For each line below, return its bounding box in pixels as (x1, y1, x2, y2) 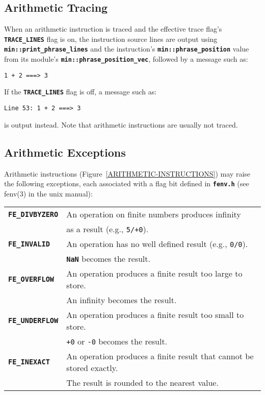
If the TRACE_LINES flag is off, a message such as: (4, 86, 157, 97)
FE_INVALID (8, 239, 50, 248)
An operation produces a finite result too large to (66, 267, 243, 280)
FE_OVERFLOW (8, 275, 55, 284)
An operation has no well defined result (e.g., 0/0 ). (66, 238, 248, 250)
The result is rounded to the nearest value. (66, 377, 219, 389)
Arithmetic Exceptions (4, 144, 126, 160)
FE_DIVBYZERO (8, 210, 59, 218)
